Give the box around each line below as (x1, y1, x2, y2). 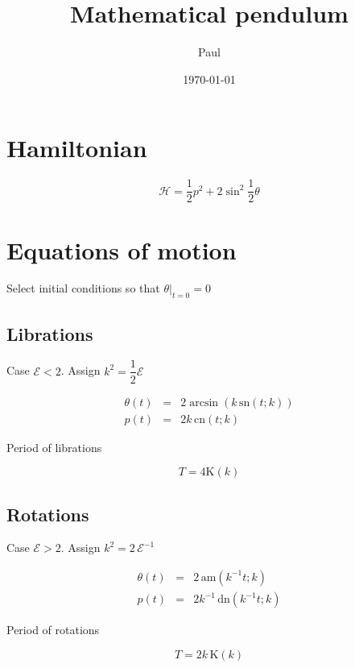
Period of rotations (6, 621, 100, 638)
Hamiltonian (6, 131, 147, 164)
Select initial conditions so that (6, 280, 160, 297)
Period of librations (6, 438, 102, 455)
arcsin (189, 396, 219, 409)
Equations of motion (6, 233, 237, 266)
